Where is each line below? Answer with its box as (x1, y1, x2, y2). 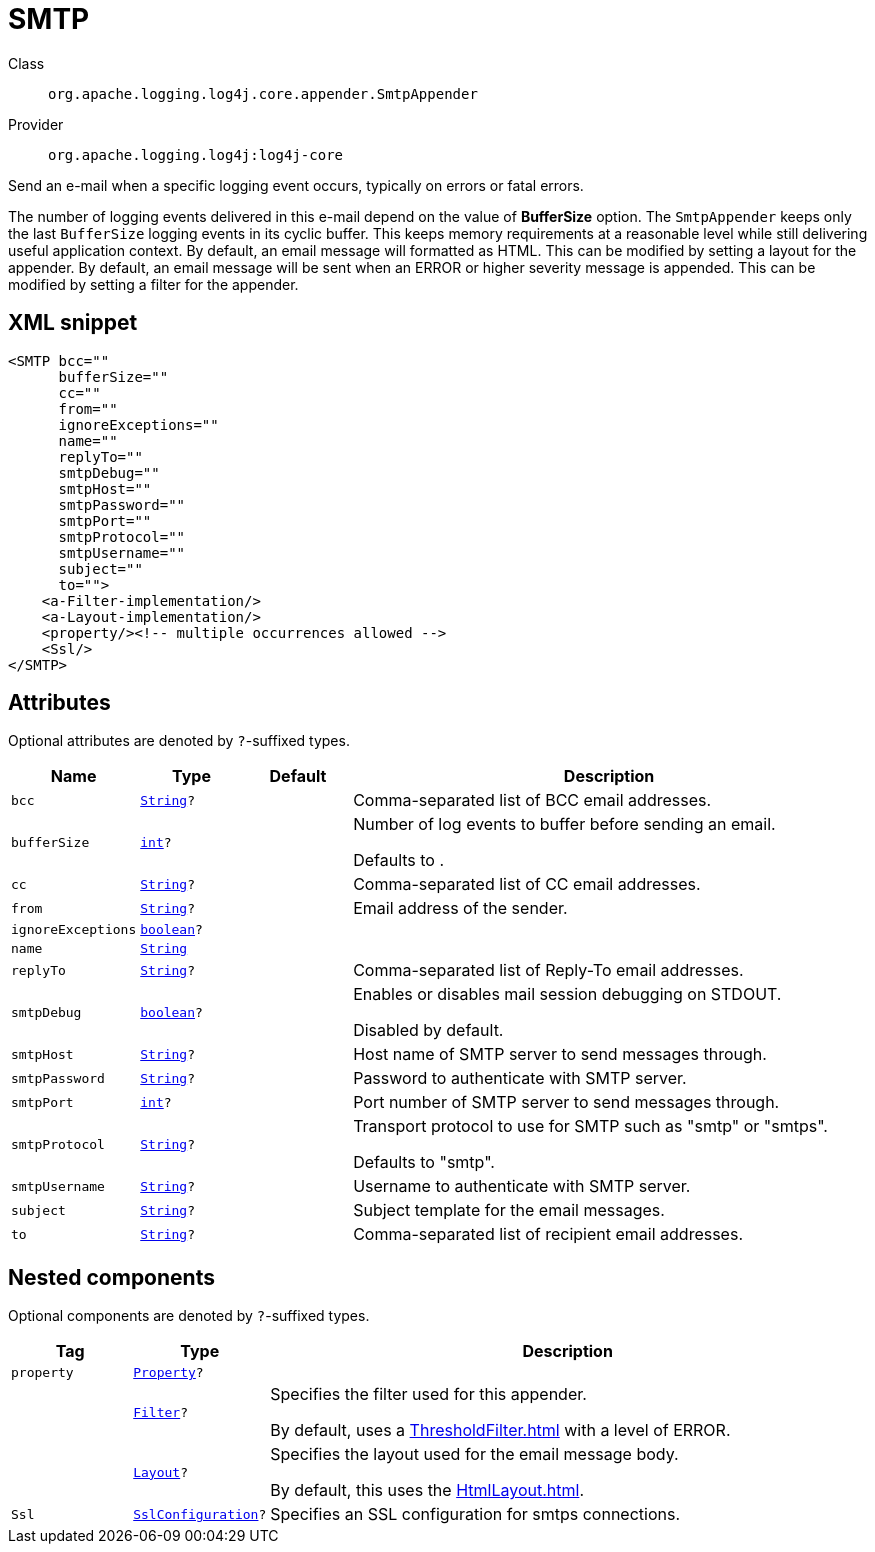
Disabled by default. (353, 1020, 504, 1041)
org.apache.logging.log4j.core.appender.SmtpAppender (48, 85, 478, 102)
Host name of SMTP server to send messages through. (353, 1044, 767, 1065)
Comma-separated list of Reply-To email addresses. (353, 960, 744, 981)
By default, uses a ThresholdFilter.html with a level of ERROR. (270, 1420, 731, 1441)
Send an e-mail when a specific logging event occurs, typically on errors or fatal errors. (8, 176, 584, 194)
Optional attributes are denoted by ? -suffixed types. (8, 732, 350, 750)
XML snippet (8, 310, 138, 336)
